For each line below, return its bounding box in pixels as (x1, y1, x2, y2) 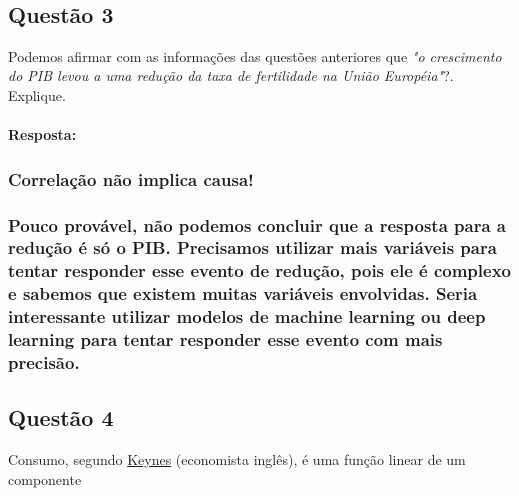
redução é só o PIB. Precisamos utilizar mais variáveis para (8, 235, 497, 260)
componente (8, 468, 82, 489)
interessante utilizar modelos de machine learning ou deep (8, 304, 486, 329)
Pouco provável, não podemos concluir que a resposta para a (8, 212, 506, 237)
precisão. (8, 350, 80, 375)
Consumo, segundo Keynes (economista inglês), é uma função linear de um (8, 449, 466, 470)
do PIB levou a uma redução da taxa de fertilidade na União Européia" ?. (8, 65, 454, 86)
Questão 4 (8, 402, 114, 433)
